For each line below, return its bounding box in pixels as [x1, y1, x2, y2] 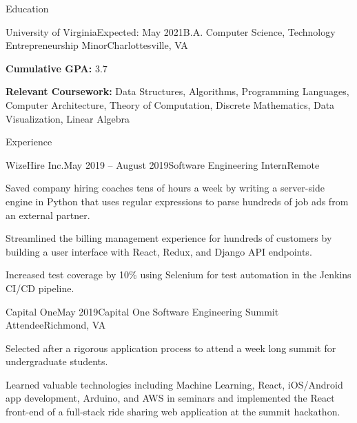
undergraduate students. [6, 354, 108, 369]
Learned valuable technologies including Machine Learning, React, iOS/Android [6, 377, 343, 391]
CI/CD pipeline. [6, 280, 74, 295]
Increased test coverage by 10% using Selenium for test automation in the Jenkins [6, 267, 351, 282]
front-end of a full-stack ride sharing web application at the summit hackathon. [6, 404, 340, 419]
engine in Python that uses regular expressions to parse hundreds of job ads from [6, 194, 349, 208]
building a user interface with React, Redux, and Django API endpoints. [6, 244, 312, 258]
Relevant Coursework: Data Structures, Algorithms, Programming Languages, [6, 84, 349, 99]
